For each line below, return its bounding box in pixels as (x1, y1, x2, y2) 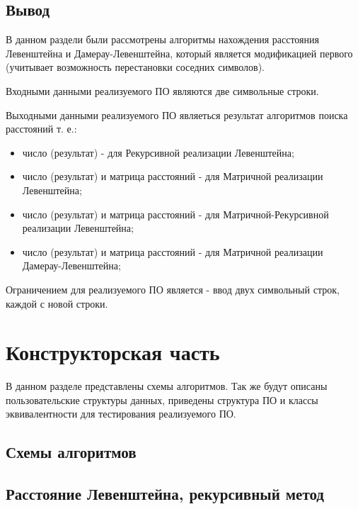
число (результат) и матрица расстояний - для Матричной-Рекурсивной (22, 206, 329, 221)
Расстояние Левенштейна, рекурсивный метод (6, 483, 324, 505)
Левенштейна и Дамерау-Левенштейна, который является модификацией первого (6, 45, 353, 60)
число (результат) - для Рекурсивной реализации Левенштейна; (22, 145, 294, 160)
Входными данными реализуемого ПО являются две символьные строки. (6, 83, 319, 98)
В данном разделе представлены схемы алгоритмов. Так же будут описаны (6, 379, 328, 393)
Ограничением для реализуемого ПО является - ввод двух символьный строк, (6, 281, 340, 296)
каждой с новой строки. (6, 296, 108, 311)
